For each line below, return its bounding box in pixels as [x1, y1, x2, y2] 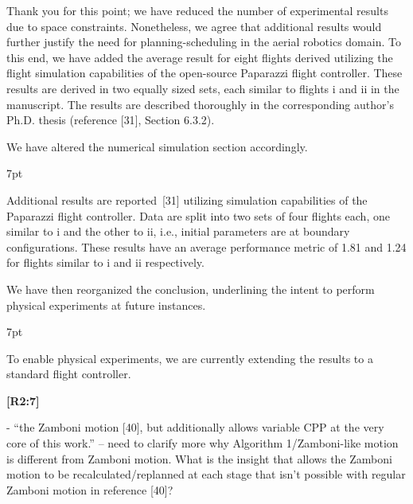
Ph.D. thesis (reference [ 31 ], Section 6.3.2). [6, 111, 215, 128]
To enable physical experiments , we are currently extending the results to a [6, 350, 373, 366]
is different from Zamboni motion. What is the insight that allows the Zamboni [6, 450, 392, 467]
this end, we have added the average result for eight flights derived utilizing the [6, 49, 393, 65]
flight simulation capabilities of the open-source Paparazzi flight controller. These [6, 64, 403, 81]
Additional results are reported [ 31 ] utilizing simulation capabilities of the [6, 191, 368, 208]
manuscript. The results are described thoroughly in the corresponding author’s [6, 96, 394, 112]
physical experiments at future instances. [6, 296, 206, 313]
